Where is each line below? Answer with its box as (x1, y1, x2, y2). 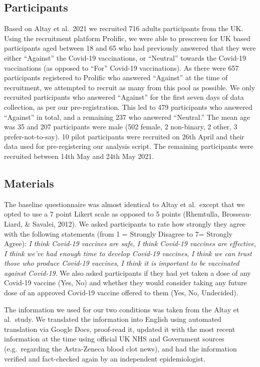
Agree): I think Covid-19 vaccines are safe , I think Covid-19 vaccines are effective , (4, 238, 256, 249)
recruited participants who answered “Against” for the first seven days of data (4, 92, 244, 102)
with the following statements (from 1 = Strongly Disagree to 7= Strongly (4, 228, 232, 239)
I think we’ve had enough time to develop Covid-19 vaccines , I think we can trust (4, 248, 252, 258)
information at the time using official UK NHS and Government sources (4, 333, 224, 344)
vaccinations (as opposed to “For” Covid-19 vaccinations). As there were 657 (4, 62, 239, 73)
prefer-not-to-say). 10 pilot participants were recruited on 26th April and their (4, 131, 244, 141)
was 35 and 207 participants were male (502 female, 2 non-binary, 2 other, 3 (4, 121, 237, 132)
